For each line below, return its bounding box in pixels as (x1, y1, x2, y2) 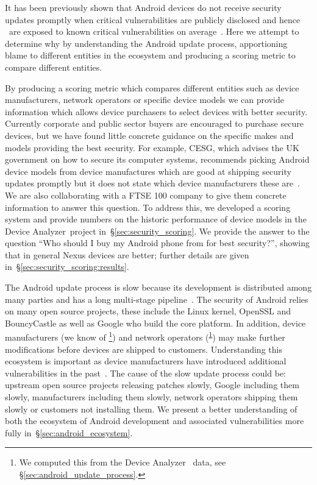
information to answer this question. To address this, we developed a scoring (5, 200, 291, 213)
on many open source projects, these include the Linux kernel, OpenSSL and (5, 305, 291, 317)
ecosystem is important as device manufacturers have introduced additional (5, 355, 287, 367)
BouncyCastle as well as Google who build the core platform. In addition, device (5, 316, 306, 329)
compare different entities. (5, 60, 102, 73)
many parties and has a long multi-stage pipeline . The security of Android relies (5, 292, 308, 305)
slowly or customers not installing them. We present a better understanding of (5, 402, 297, 415)
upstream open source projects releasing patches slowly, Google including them (5, 378, 299, 391)
